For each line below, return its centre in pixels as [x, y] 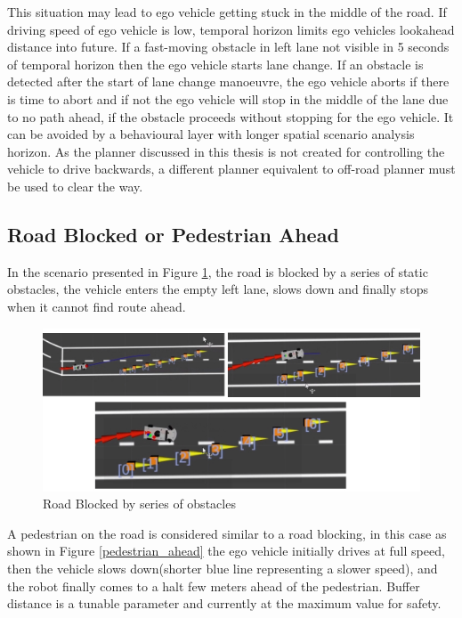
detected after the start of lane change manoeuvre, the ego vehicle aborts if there [228, 81]
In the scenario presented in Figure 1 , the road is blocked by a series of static [218, 271]
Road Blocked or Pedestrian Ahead [173, 234]
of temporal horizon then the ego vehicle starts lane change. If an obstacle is [215, 64]
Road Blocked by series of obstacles [139, 504]
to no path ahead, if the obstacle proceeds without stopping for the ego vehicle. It [231, 116]
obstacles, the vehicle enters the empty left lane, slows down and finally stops [218, 289]
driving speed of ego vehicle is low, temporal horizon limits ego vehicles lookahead [231, 29]
